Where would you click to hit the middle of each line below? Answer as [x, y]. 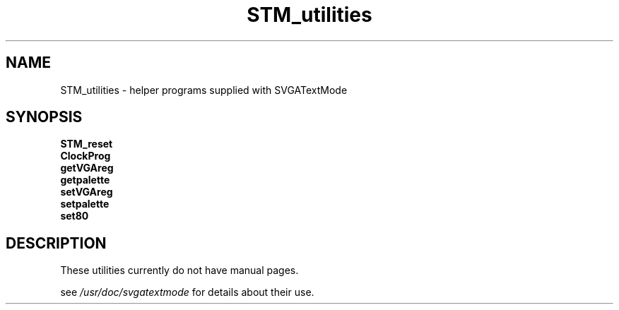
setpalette [85, 204]
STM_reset [87, 144]
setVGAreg [87, 192]
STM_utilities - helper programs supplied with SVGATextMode [204, 90]
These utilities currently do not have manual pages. [179, 270]
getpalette [85, 180]
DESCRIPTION [56, 243]
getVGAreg [87, 168]
